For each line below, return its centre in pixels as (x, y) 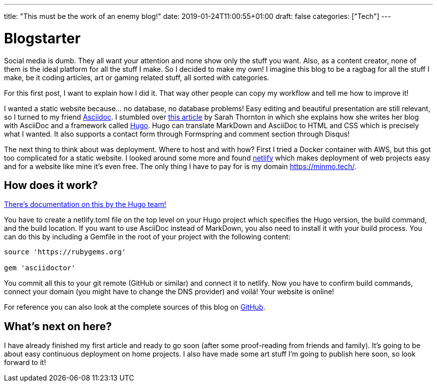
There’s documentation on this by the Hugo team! (85, 204)
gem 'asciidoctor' (40, 268)
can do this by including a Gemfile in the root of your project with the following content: (147, 237)
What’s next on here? (58, 326)
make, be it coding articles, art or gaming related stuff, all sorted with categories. (137, 77)
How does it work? (51, 185)
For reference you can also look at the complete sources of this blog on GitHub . (135, 307)
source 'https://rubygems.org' (65, 252)
